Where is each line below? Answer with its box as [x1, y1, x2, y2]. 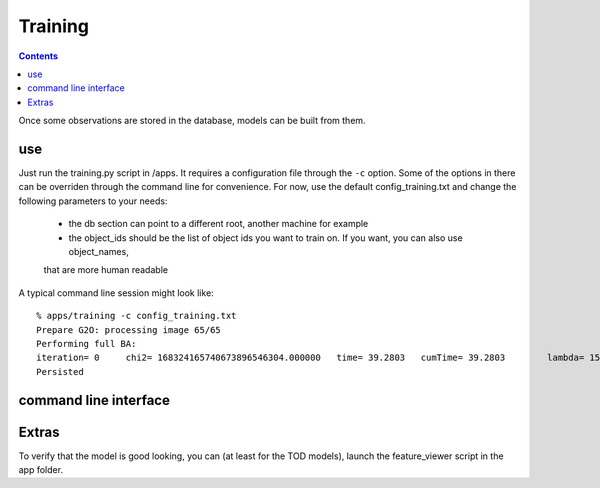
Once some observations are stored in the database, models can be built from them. [18, 115, 366, 127]
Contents [18, 50, 59, 62]
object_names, [68, 245, 129, 257]
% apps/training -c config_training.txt [36, 310, 237, 322]
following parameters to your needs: [18, 195, 168, 207]
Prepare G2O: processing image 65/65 [36, 324, 222, 335]
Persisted [36, 366, 84, 377]
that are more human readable [43, 264, 169, 276]
